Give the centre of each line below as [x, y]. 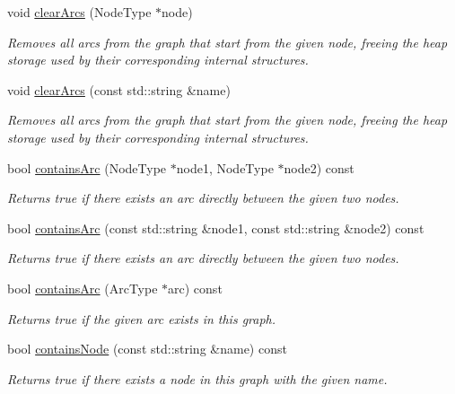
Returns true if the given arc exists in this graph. [142, 318]
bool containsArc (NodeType [87, 167]
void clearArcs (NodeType [79, 12]
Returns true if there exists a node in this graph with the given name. [197, 378]
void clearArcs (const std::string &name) [119, 89]
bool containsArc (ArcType [83, 288]
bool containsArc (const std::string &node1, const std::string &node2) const [216, 228]
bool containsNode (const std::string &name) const [147, 349]
